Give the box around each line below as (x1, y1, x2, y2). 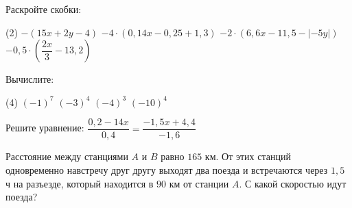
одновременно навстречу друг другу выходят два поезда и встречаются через (5, 163, 328, 177)
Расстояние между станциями (5, 149, 128, 164)
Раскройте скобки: (5, 2, 82, 16)
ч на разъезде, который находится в (5, 176, 154, 190)
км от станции (169, 176, 229, 190)
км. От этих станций (204, 149, 291, 164)
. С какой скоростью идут (239, 176, 347, 190)
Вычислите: (5, 72, 54, 86)
